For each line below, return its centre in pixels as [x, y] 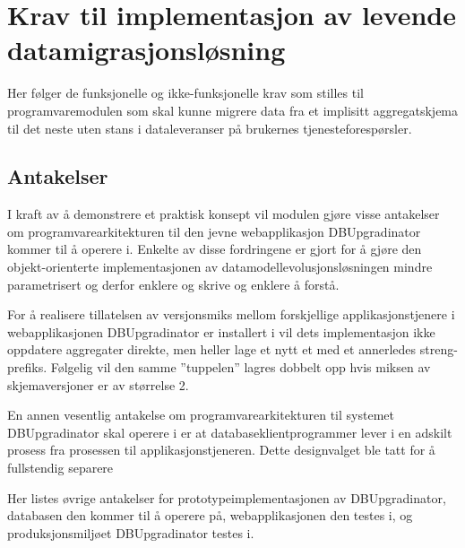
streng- [439, 349]
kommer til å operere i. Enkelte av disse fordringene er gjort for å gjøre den [215, 249]
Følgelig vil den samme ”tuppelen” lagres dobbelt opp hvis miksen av [241, 367]
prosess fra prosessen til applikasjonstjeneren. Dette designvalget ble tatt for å [221, 450]
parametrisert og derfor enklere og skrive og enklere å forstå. [173, 284]
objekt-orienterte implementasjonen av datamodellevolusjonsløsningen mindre [220, 267]
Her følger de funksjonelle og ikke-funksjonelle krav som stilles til [185, 93]
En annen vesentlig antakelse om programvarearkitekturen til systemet [201, 415]
